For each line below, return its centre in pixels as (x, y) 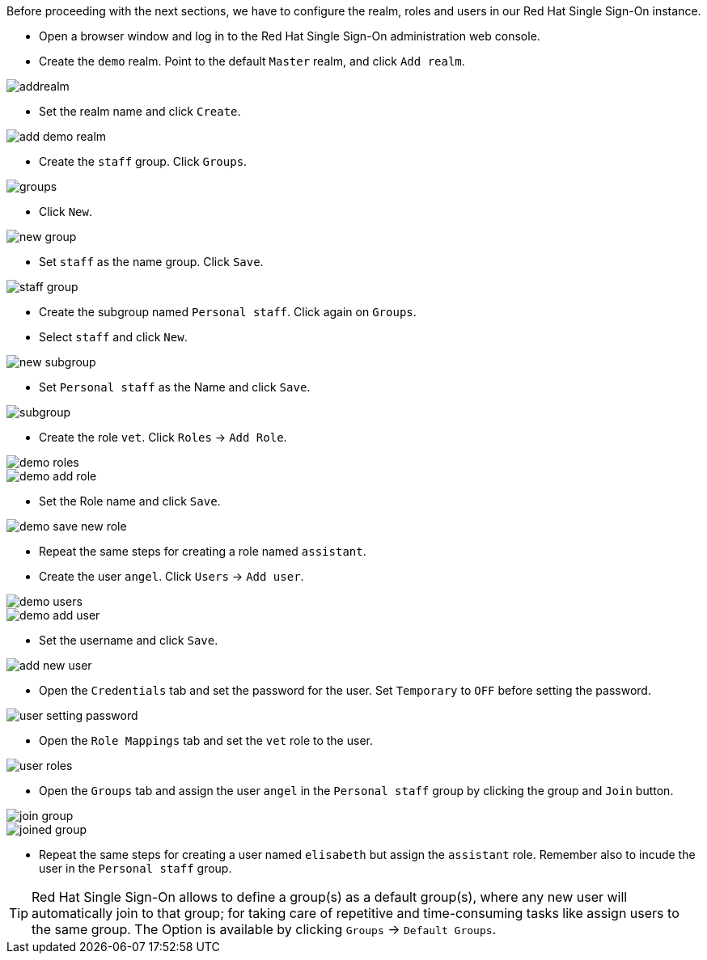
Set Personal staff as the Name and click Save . (175, 387)
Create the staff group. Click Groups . (143, 161)
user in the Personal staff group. (135, 868)
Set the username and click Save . (129, 640)
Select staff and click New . (113, 337)
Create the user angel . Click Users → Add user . (171, 576)
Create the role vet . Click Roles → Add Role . (163, 437)
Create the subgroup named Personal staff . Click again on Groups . (228, 312)
